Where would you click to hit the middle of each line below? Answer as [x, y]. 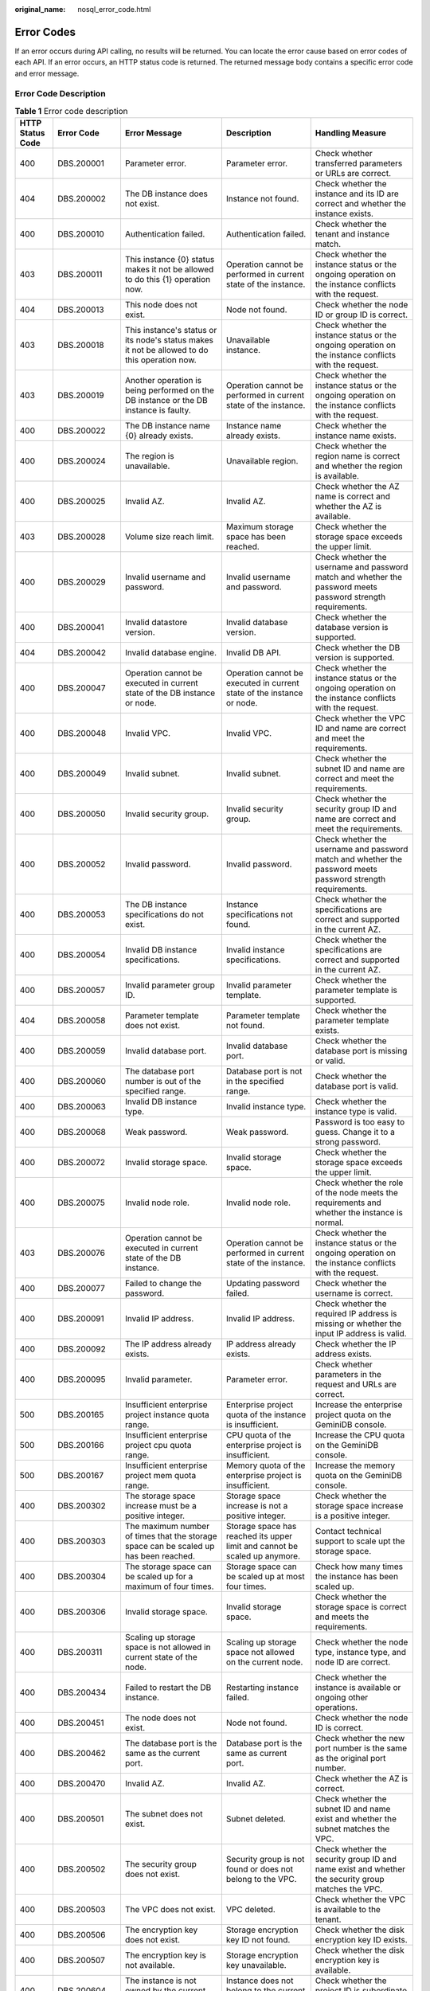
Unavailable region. [262, 461]
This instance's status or [171, 331]
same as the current [162, 1754]
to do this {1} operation [168, 280]
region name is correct [358, 456]
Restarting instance [262, 1688]
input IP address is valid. [361, 1334]
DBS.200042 [82, 653]
